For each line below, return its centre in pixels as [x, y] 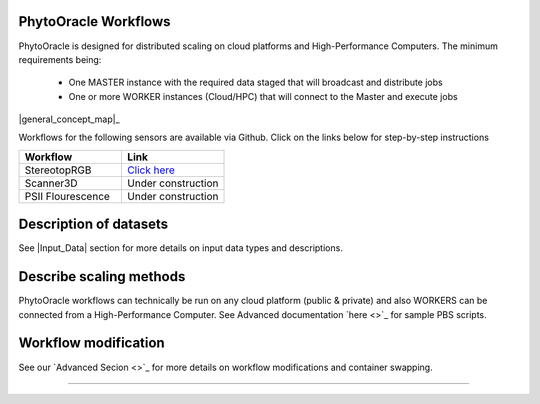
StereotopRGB [58, 170]
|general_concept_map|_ [69, 119]
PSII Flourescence [67, 196]
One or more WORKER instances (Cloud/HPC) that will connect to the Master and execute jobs [263, 96]
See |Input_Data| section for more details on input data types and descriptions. [181, 248]
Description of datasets [93, 224]
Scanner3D [51, 183]
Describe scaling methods [102, 276]
